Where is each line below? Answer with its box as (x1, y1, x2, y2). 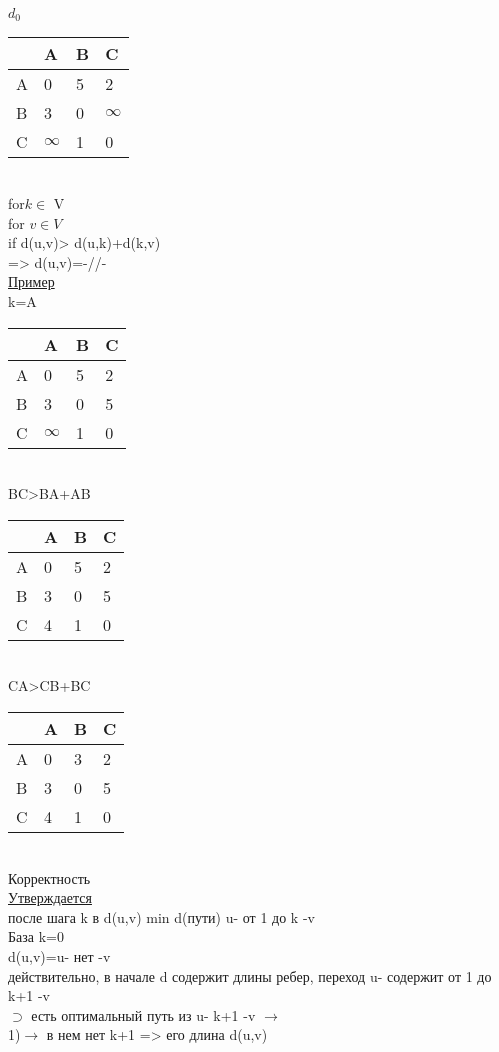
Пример (8, 271, 55, 292)
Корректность (8, 867, 91, 888)
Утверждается (8, 887, 92, 908)
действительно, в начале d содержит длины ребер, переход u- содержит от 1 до (8, 965, 492, 986)
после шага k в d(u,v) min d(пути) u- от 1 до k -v (8, 906, 315, 927)
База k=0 (8, 926, 64, 947)
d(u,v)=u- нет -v (8, 945, 111, 966)
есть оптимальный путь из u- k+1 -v (31, 1004, 256, 1025)
